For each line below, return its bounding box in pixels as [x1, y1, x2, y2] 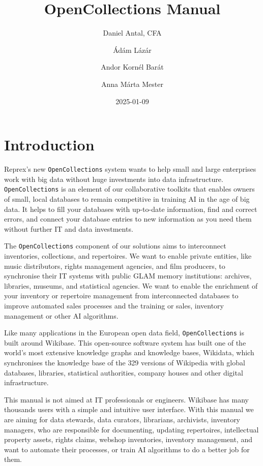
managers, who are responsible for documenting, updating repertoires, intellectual [4, 424, 259, 434]
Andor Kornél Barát [101, 61, 164, 72]
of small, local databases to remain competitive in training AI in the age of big [4, 193, 250, 204]
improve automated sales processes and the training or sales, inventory [4, 300, 224, 310]
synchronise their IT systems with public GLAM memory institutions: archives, [4, 270, 252, 281]
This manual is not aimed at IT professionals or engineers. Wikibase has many [4, 394, 249, 405]
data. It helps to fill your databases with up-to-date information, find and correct [4, 203, 257, 214]
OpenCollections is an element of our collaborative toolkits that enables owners [4, 183, 255, 194]
